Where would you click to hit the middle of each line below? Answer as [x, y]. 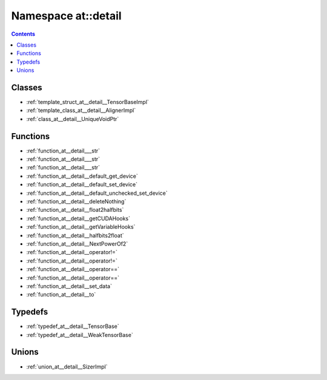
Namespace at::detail [66, 16]
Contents [23, 34]
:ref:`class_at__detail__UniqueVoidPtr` [73, 119]
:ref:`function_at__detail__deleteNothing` [76, 201]
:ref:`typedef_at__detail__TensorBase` [73, 326]
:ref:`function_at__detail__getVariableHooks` [81, 227]
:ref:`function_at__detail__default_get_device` [82, 176]
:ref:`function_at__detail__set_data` [69, 286]
